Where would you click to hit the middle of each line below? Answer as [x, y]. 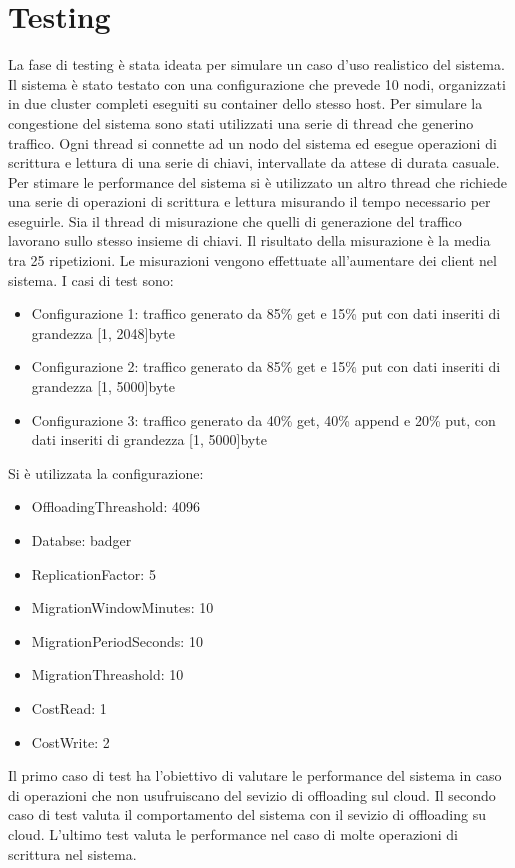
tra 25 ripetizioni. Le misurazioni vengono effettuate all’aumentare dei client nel [252, 260]
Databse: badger [81, 540]
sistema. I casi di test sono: [91, 279]
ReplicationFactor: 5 [93, 573]
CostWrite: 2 [70, 741]
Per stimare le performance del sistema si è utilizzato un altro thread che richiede [257, 181]
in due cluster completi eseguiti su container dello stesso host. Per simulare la [245, 103]
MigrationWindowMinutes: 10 [122, 607]
